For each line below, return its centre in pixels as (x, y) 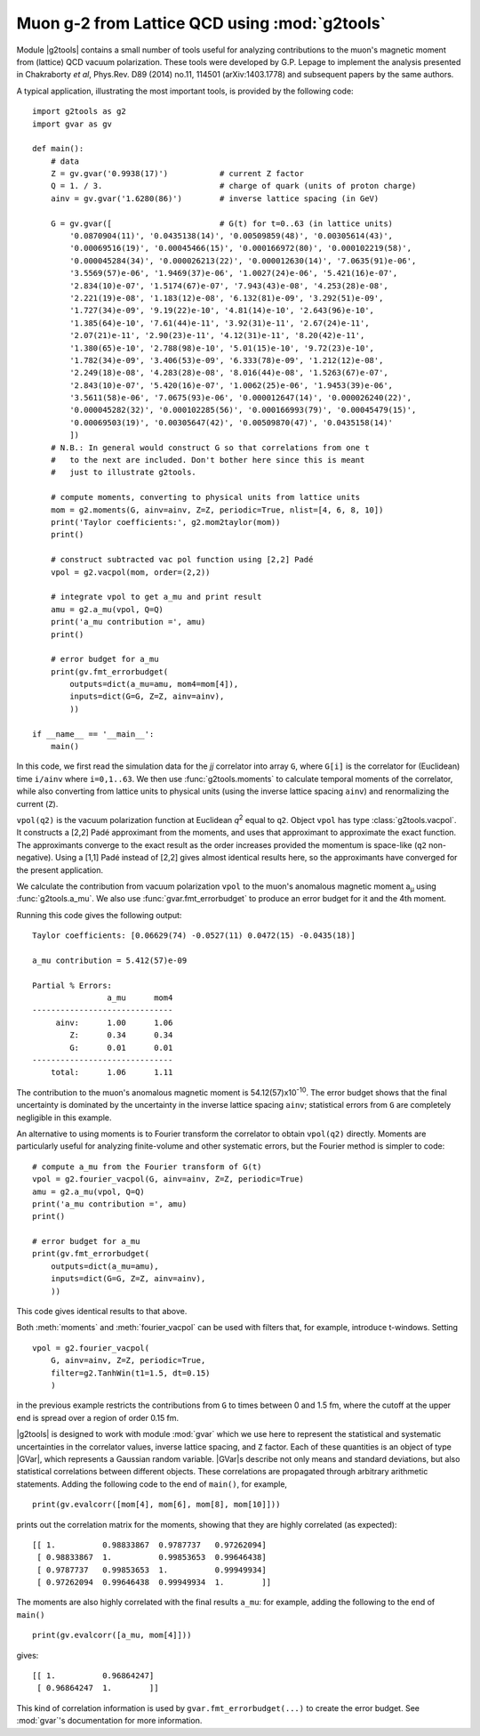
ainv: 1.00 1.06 (114, 1022)
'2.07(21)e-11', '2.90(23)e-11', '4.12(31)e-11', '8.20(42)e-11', (217, 335)
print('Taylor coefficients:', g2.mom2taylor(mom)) (165, 522)
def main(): (58, 149)
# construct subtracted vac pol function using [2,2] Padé (182, 560)
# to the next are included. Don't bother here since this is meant (208, 460)
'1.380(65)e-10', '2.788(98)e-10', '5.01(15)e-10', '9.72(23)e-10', (222, 348)
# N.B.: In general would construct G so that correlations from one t (210, 448)
